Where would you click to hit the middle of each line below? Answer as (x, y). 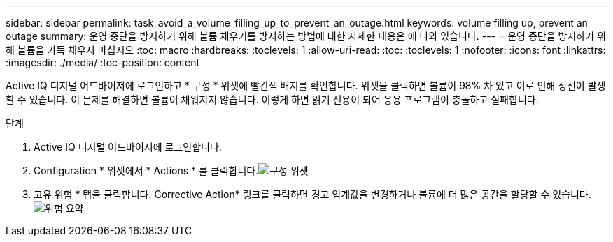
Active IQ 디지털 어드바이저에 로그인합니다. (128, 147)
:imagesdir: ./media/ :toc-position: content (103, 62)
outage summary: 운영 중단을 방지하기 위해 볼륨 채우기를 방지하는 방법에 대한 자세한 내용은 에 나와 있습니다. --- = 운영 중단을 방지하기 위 (306, 36)
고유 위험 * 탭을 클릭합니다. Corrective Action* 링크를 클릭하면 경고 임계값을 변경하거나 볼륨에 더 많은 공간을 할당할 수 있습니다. (312, 194)
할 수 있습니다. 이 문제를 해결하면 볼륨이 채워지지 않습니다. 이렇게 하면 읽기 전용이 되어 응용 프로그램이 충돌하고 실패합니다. (272, 99)
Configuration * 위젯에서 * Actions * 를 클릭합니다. (146, 171)
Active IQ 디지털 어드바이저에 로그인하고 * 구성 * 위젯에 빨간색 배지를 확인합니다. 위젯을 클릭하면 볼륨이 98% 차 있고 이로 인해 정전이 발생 (306, 85)
